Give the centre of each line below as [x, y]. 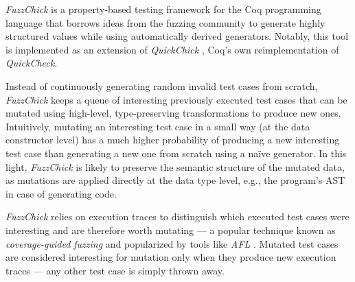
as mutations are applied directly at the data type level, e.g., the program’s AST [175, 180]
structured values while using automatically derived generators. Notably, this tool [177, 36]
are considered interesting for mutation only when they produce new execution [171, 257]
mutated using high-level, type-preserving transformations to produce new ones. [173, 113]
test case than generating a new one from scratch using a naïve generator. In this [176, 153]
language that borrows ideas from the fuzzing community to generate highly [165, 22]
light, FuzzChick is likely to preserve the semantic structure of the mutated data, [175, 166]
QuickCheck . [32, 63]
